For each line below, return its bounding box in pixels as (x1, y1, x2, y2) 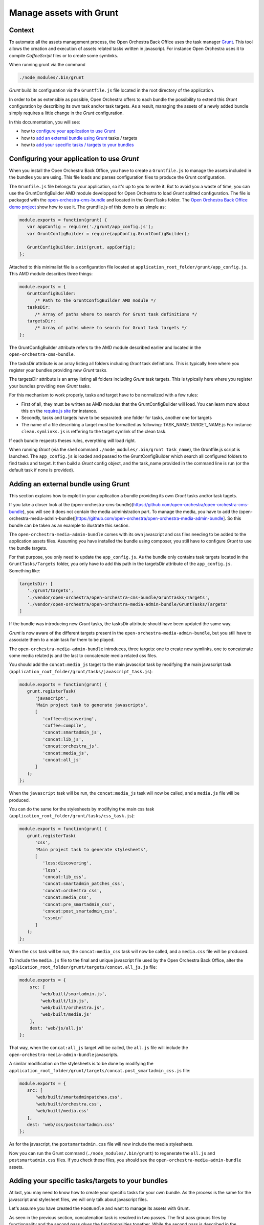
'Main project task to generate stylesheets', (35, 847, 149, 852)
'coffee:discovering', (42, 716, 97, 721)
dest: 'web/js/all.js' (29, 1026, 84, 1031)
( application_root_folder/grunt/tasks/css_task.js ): (9, 813, 135, 819)
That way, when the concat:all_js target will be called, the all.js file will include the (9, 1045, 188, 1051)
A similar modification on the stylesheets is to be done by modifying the (9, 1061, 154, 1067)
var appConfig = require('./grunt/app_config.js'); (27, 224, 154, 230)
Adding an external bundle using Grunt (9, 480, 130, 488)
